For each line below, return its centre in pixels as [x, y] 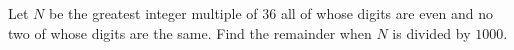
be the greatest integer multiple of [153, 13]
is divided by [431, 32]
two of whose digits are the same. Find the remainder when [190, 32]
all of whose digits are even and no [387, 13]
